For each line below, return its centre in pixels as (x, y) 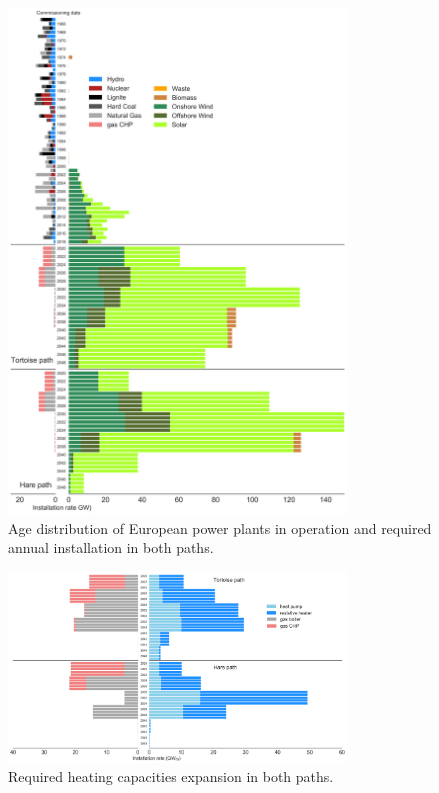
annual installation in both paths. (111, 547)
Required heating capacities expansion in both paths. (171, 776)
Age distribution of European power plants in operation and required (220, 527)
